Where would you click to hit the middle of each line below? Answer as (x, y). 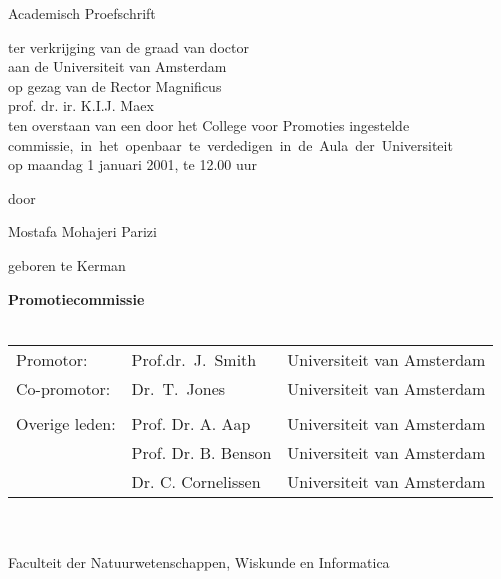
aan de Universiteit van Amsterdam (117, 66)
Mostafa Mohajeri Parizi (82, 231)
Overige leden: (66, 423)
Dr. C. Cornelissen (196, 481)
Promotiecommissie (76, 298)
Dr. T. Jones (178, 388)
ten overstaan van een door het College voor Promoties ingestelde (209, 124)
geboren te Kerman (67, 264)
